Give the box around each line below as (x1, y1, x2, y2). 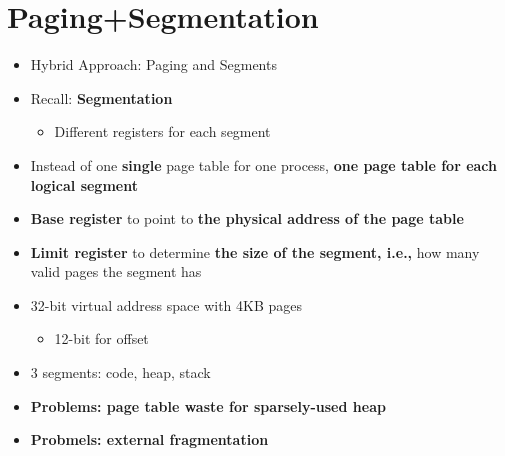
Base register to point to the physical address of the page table (30, 208, 464, 229)
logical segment (30, 174, 138, 195)
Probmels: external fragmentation (30, 429, 269, 450)
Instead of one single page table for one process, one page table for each (30, 154, 498, 175)
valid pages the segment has (30, 261, 202, 282)
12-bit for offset (54, 328, 149, 349)
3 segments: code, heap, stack (30, 362, 211, 383)
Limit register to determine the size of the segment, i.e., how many (30, 241, 480, 262)
